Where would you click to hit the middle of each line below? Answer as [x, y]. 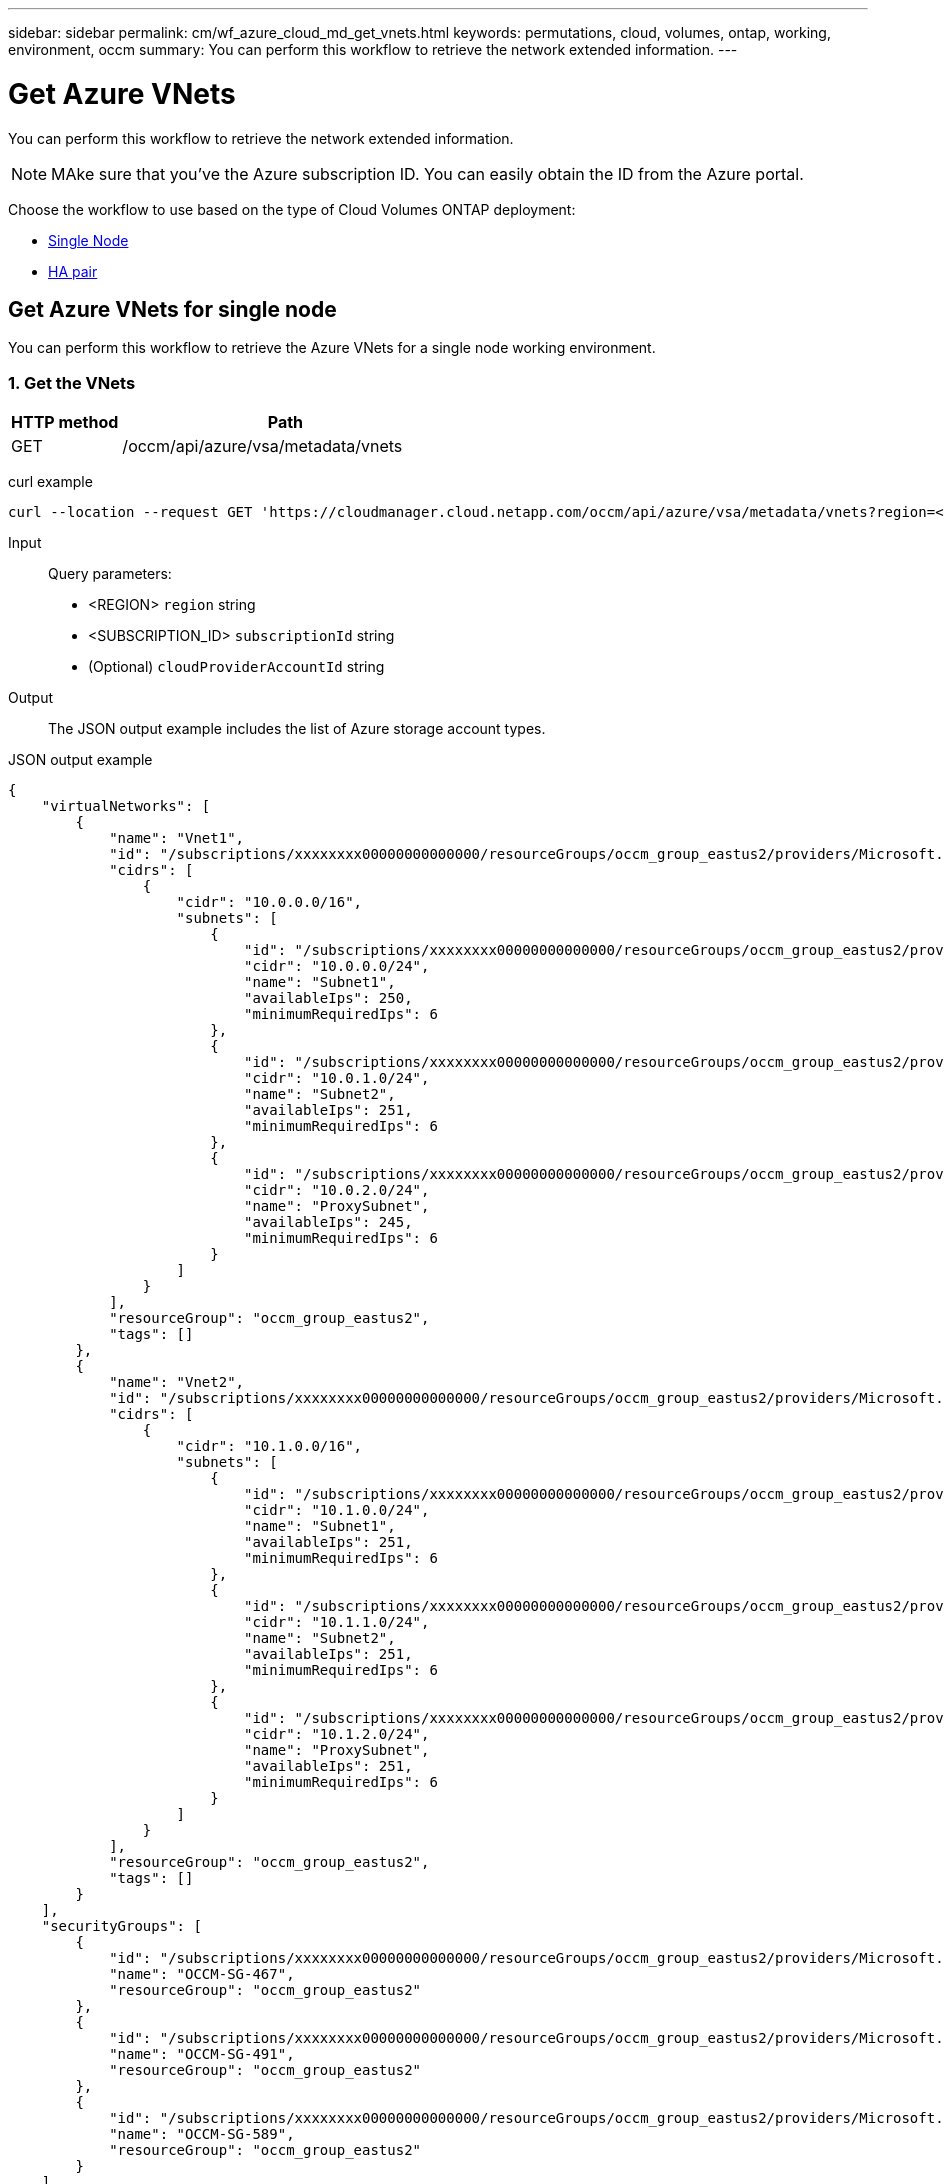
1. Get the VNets [72, 382]
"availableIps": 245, [328, 1222]
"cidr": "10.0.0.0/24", [337, 966]
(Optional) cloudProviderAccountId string [236, 667]
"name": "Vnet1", [177, 838]
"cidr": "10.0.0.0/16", [269, 902]
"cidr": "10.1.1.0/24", [337, 1622]
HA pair [73, 271]
